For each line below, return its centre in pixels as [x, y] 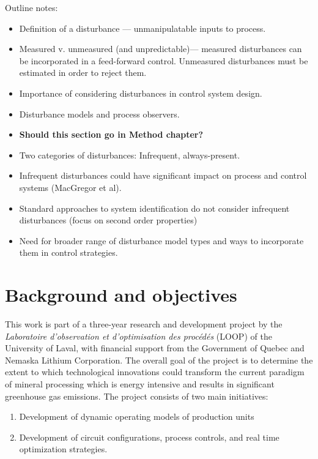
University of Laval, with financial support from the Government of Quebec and [155, 348]
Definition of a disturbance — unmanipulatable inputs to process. [142, 28]
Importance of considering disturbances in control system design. [141, 93]
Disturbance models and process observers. [99, 114]
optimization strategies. [63, 449]
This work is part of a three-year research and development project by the [144, 324]
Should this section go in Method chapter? [111, 134]
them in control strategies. [68, 252]
